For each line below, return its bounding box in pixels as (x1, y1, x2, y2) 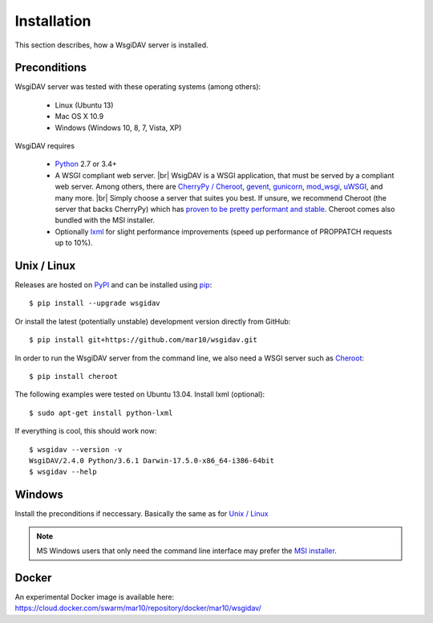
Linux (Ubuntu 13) (55, 100, 114, 110)
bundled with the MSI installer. (55, 215, 156, 225)
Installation (14, 12, 91, 30)
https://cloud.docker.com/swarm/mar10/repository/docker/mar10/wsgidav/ (14, 603, 262, 613)
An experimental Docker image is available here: (14, 592, 175, 601)
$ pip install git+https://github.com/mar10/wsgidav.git (29, 336, 258, 344)
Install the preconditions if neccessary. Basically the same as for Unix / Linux (14, 509, 269, 519)
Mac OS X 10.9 (55, 112, 104, 121)
